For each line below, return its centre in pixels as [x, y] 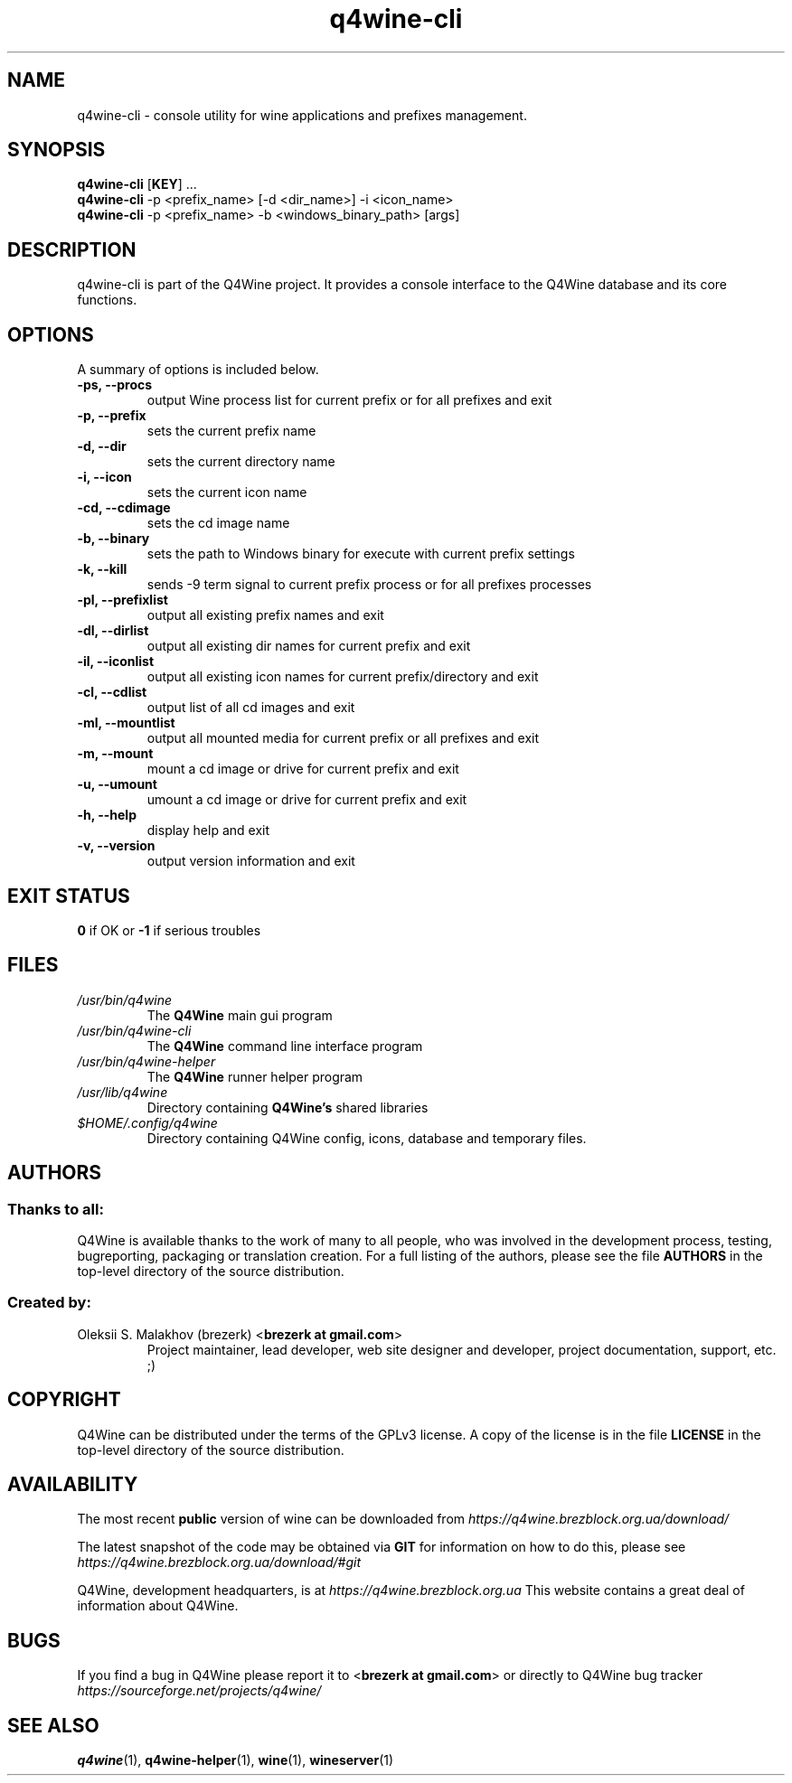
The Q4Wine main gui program [240, 1015]
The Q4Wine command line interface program [285, 1046]
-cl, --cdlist [112, 692]
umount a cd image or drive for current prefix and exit [307, 800]
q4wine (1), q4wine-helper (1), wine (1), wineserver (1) [236, 1760]
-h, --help [107, 815]
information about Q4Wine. [158, 1606]
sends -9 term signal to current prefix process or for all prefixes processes [369, 585]
